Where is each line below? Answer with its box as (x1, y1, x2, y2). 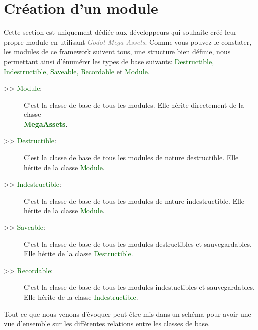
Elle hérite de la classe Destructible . (24, 248, 133, 259)
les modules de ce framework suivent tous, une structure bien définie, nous (4, 46, 231, 57)
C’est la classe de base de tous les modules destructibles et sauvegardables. (24, 238, 252, 249)
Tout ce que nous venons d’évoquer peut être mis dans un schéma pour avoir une (4, 308, 251, 319)
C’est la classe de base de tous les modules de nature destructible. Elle (24, 152, 239, 163)
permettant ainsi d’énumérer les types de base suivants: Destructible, (4, 56, 214, 66)
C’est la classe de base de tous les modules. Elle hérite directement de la (24, 99, 244, 110)
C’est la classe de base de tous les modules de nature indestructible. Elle (24, 195, 245, 206)
